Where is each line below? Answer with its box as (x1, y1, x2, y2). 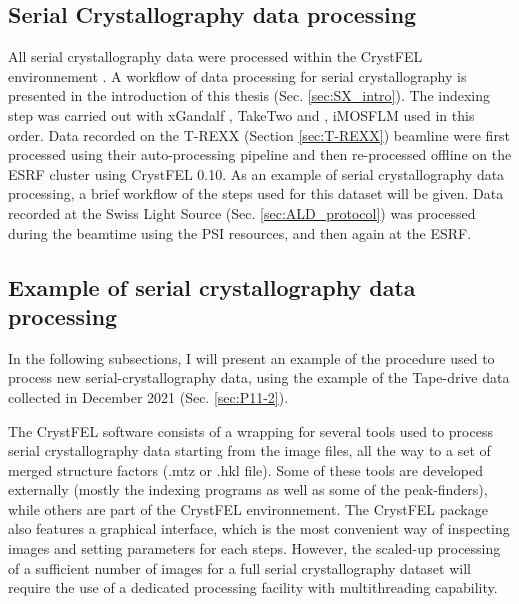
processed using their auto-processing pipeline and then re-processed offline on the (8, 144, 512, 165)
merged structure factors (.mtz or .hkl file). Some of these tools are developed (8, 459, 483, 480)
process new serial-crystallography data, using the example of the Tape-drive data (8, 367, 510, 388)
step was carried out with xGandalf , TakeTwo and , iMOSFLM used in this (8, 104, 475, 125)
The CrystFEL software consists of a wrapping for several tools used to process (8, 420, 493, 441)
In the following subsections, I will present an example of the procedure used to (8, 347, 495, 368)
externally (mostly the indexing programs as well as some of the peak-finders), (8, 479, 488, 500)
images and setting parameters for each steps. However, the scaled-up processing (8, 538, 501, 559)
